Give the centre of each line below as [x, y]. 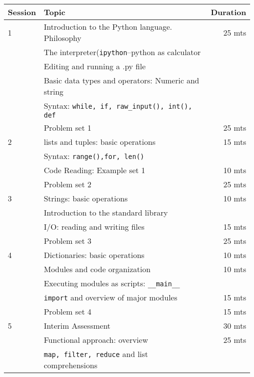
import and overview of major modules [111, 297]
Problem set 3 [67, 241]
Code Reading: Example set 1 [95, 170]
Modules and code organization [97, 269]
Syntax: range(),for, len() [94, 156]
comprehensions [71, 365]
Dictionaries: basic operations [94, 255]
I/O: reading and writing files [94, 227]
